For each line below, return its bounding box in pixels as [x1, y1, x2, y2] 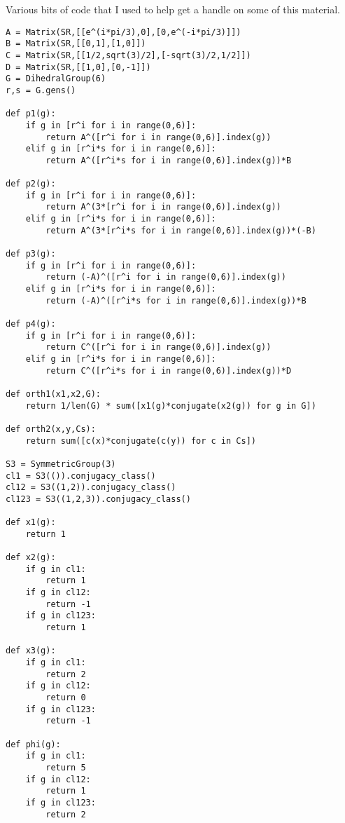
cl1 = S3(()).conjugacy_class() [6, 470, 156, 481]
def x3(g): [6, 646, 56, 656]
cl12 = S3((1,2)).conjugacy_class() [6, 482, 176, 493]
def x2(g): [6, 552, 56, 563]
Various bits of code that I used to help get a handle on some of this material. [6, 2, 341, 16]
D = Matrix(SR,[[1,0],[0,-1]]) [6, 62, 151, 72]
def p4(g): [6, 319, 56, 329]
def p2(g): [6, 179, 56, 189]
